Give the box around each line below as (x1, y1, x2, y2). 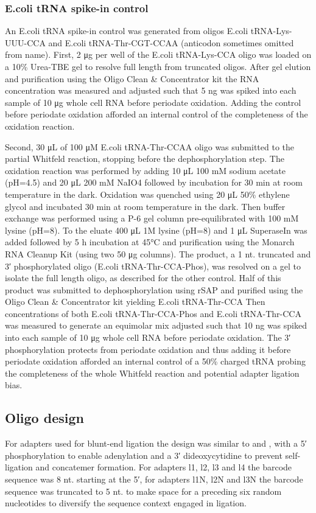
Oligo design (5, 408, 84, 427)
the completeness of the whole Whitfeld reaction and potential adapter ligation (5, 366, 300, 379)
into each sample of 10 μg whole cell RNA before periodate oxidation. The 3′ (5, 331, 291, 344)
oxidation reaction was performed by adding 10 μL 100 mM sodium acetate (5, 164, 286, 176)
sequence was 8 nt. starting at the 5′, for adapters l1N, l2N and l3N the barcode (5, 473, 303, 486)
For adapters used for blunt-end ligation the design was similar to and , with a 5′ (5, 437, 307, 450)
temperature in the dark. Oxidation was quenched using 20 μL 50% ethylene (5, 187, 290, 200)
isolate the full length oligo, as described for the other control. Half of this (5, 271, 281, 284)
